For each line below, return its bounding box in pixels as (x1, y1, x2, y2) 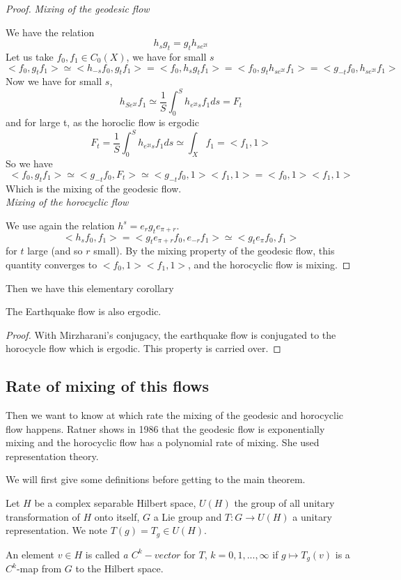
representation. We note (6, 523, 107, 537)
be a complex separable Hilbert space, (34, 496, 196, 510)
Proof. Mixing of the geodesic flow (6, 1, 150, 15)
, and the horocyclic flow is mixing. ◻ (188, 257, 351, 271)
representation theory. (6, 448, 99, 463)
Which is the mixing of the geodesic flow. (6, 181, 182, 195)
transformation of (6, 509, 80, 524)
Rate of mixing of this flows (6, 375, 210, 397)
